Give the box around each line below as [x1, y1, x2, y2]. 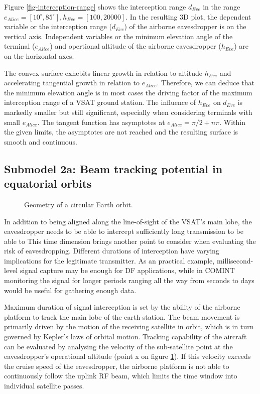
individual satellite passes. [4, 380, 84, 390]
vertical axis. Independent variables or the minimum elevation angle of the [4, 31, 233, 41]
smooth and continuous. [4, 136, 78, 147]
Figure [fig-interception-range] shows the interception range [4, 2, 186, 12]
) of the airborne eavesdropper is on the [124, 21, 246, 32]
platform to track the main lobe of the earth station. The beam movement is [4, 311, 240, 322]
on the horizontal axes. [4, 50, 74, 61]
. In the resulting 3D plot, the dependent [125, 11, 251, 22]
